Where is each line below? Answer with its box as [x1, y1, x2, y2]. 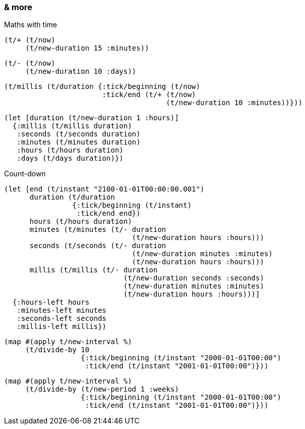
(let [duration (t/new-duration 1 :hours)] [4, 114, 179, 122]
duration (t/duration [29, 193, 115, 202]
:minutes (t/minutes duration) [17, 138, 141, 147]
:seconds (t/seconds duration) [17, 130, 141, 138]
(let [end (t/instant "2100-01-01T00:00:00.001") [4, 185, 205, 194]
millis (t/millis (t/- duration [29, 266, 158, 274]
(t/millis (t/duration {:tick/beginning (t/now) [4, 82, 200, 91]
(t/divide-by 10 [25, 346, 90, 354]
